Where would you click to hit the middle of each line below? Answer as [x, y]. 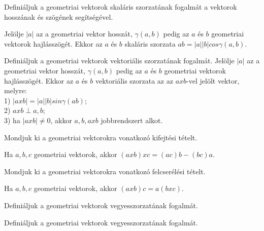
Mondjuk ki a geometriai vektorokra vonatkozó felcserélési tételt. [105, 171]
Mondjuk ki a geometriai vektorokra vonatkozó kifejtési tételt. [101, 137]
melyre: [15, 90]
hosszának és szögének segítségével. [59, 16]
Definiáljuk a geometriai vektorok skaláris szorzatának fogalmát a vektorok [121, 7]
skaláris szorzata [150, 43]
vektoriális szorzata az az [134, 80]
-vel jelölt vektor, [213, 80]
